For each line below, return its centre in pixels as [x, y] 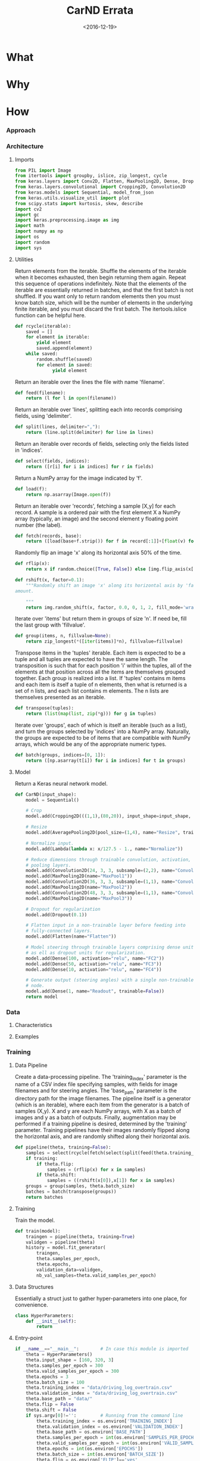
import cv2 [28, 209]
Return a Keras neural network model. [61, 783]
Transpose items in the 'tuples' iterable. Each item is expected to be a [100, 653]
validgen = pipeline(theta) [60, 1242]
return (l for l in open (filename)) [71, 398]
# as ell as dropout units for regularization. [86, 953]
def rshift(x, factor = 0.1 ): [49, 580]
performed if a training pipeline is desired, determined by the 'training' [101, 1124]
